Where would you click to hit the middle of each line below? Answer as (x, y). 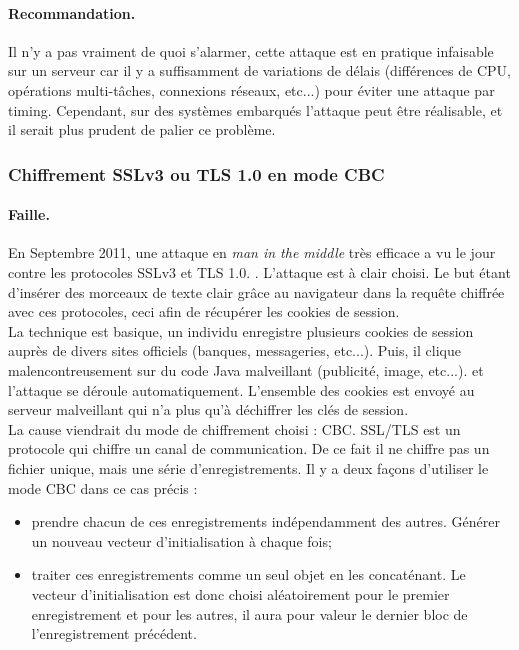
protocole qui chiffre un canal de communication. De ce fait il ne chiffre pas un (249, 448)
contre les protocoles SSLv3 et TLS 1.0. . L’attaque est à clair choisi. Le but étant (259, 272)
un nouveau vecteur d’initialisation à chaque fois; (181, 540)
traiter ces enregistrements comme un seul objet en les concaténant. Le (248, 574)
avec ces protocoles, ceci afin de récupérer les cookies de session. (204, 311)
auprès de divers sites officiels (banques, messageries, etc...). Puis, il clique (234, 350)
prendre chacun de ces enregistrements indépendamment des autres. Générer (265, 521)
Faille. (29, 214)
